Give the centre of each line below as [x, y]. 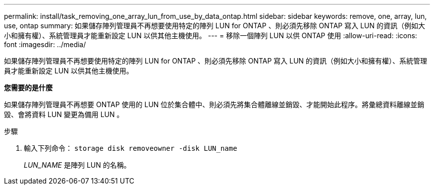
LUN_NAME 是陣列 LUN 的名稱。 [77, 165]
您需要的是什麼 [28, 88]
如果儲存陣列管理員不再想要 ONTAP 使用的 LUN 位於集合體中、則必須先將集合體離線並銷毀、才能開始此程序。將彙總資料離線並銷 [214, 104]
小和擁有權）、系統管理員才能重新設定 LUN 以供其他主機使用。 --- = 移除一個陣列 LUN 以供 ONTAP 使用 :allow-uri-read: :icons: [211, 35]
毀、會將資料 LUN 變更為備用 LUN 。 [64, 114]
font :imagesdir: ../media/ [45, 44]
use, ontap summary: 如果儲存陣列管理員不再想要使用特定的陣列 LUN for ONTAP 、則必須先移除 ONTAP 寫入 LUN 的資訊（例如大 [215, 26]
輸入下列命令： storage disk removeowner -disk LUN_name [131, 148]
